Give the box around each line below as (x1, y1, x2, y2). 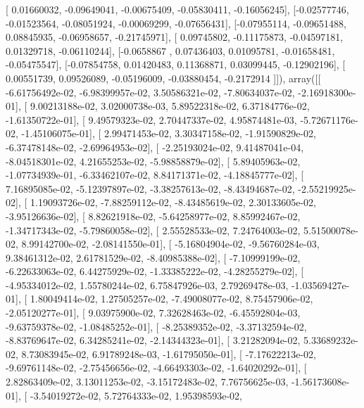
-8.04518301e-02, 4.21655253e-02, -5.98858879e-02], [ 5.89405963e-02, (6, 153, 301, 168)
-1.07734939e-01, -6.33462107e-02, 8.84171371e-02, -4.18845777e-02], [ (6, 167, 304, 182)
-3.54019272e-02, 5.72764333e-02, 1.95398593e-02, (30, 388, 242, 402)
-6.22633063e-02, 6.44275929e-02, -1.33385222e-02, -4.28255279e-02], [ (6, 264, 304, 279)
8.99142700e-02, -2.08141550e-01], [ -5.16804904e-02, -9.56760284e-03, (21, 236, 320, 251)
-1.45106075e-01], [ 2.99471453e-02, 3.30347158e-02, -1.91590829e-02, (21, 126, 316, 141)
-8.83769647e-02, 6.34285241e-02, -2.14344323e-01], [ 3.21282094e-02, (6, 333, 301, 348)
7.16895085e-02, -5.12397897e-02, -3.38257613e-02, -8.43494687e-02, (6, 181, 295, 196)
